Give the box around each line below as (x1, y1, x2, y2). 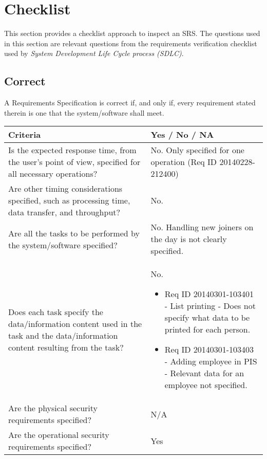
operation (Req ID (150, 156, 217, 168)
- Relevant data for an (164, 367, 244, 379)
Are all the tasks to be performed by (8, 227, 140, 239)
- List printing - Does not (164, 300, 256, 312)
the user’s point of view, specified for (8, 156, 141, 168)
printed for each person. (164, 323, 251, 336)
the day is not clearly (150, 233, 227, 245)
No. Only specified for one (150, 144, 244, 156)
